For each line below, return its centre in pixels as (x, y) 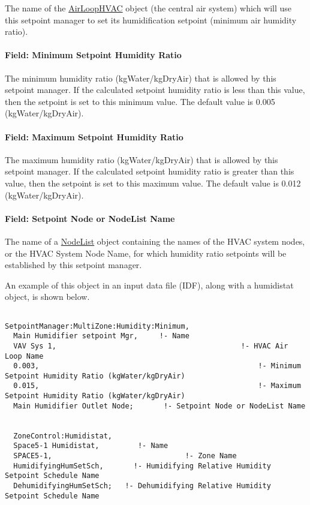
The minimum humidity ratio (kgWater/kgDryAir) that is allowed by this (141, 78)
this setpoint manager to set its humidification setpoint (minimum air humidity (151, 19)
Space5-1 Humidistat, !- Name (91, 446)
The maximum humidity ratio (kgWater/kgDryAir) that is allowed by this (142, 159)
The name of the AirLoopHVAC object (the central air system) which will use (148, 8)
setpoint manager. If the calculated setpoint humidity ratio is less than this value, (155, 90)
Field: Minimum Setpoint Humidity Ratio (93, 55)
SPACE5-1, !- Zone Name (125, 456)
